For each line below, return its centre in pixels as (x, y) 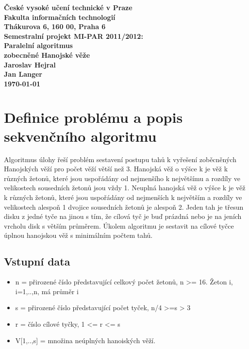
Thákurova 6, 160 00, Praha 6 (55, 26)
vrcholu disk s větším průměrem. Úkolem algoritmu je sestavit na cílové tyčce (119, 225)
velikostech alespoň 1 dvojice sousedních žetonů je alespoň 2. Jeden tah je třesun (124, 207)
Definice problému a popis (93, 117)
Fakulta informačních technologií (60, 17)
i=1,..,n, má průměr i (47, 291)
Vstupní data (37, 261)
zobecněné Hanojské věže (47, 55)
